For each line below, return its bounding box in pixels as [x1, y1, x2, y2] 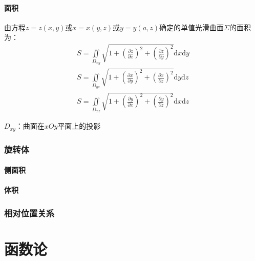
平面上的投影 [57, 121, 101, 131]
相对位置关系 [4, 206, 55, 219]
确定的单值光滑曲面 [159, 22, 224, 32]
